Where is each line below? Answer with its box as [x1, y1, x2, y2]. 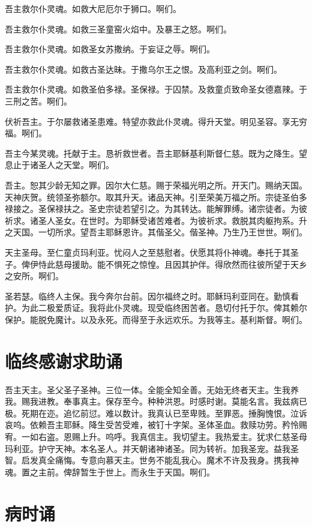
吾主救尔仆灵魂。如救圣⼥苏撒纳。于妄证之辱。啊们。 [5, 43, 215, 55]
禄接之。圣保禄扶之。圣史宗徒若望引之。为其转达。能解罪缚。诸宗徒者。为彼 [5, 202, 307, 215]
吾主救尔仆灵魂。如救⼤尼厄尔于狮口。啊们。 [5, 2, 181, 14]
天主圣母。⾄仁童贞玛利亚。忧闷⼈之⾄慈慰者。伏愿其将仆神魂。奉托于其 [5, 245, 290, 258]
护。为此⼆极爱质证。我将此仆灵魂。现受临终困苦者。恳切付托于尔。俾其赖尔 [5, 301, 307, 314]
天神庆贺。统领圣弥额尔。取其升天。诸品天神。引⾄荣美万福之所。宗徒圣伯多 [5, 190, 307, 203]
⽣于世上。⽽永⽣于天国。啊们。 [88, 465, 215, 478]
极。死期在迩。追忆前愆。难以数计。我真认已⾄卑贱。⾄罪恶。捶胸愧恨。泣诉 [5, 406, 307, 419]
